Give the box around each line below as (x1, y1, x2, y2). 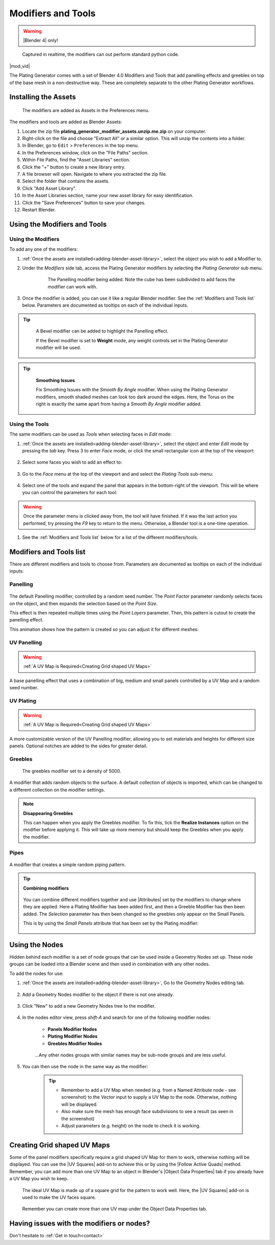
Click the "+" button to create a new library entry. (22, 164, 126, 170)
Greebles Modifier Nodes (47, 1040, 102, 1046)
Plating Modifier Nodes (47, 1033, 98, 1039)
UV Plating (9, 697, 37, 704)
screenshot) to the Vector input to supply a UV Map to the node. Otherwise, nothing (61, 1094, 237, 1100)
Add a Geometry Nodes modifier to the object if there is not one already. (22, 991, 174, 997)
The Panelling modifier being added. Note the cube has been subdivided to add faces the (47, 277, 235, 283)
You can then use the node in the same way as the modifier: (22, 1064, 148, 1070)
